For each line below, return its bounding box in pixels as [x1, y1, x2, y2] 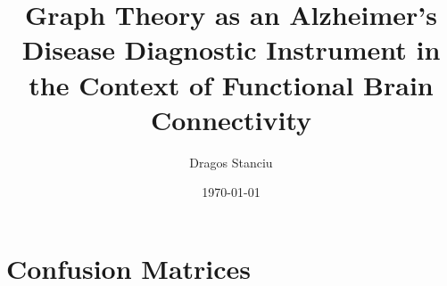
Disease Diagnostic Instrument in [21, 31, 441, 68]
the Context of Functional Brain [29, 66, 434, 102]
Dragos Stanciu [189, 152, 273, 171]
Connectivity [150, 101, 312, 137]
